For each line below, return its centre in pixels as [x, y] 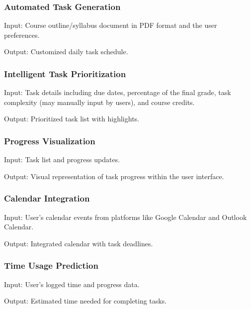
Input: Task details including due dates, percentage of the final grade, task [118, 92]
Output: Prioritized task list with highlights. [72, 119]
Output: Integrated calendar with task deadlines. [79, 243]
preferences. [22, 35]
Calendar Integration [47, 198]
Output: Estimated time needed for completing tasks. [85, 301]
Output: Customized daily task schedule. [66, 51]
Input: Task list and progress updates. [62, 159]
